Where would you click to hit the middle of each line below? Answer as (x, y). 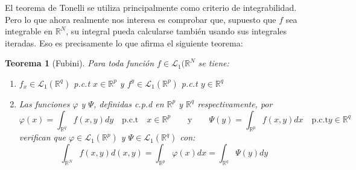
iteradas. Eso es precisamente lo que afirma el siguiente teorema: (124, 42)
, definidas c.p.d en (129, 103)
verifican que (42, 137)
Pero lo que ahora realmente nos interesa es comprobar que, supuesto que (141, 19)
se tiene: (214, 63)
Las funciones (44, 103)
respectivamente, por (235, 103)
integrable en (29, 31)
